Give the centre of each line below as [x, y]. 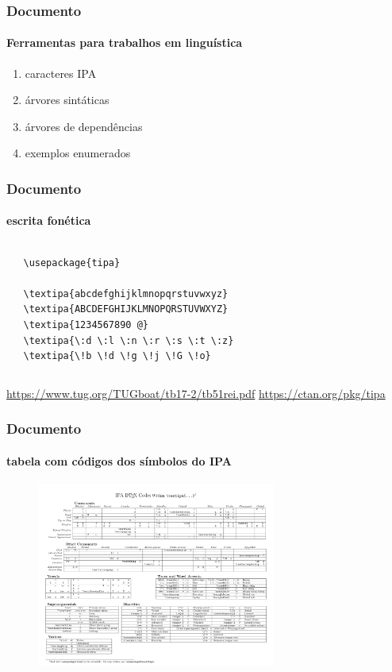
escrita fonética [49, 220]
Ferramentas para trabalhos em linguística [125, 42]
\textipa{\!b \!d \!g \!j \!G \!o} [117, 356]
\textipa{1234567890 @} [86, 325]
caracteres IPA [61, 73]
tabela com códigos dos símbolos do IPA [119, 460]
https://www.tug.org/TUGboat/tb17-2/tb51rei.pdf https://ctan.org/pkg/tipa [196, 393]
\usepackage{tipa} [72, 263]
